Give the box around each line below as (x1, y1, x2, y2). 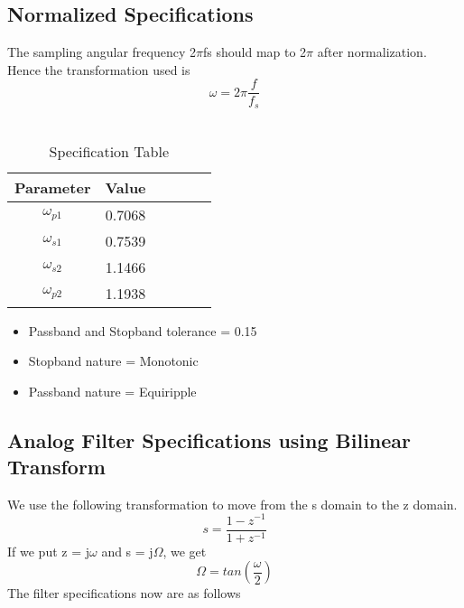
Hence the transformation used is (7, 60, 190, 79)
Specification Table (49, 140, 169, 162)
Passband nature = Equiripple (28, 381, 197, 400)
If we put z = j (7, 541, 89, 560)
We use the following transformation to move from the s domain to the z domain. (7, 494, 458, 513)
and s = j (101, 541, 153, 560)
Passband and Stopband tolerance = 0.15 (28, 321, 257, 340)
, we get (162, 541, 207, 560)
